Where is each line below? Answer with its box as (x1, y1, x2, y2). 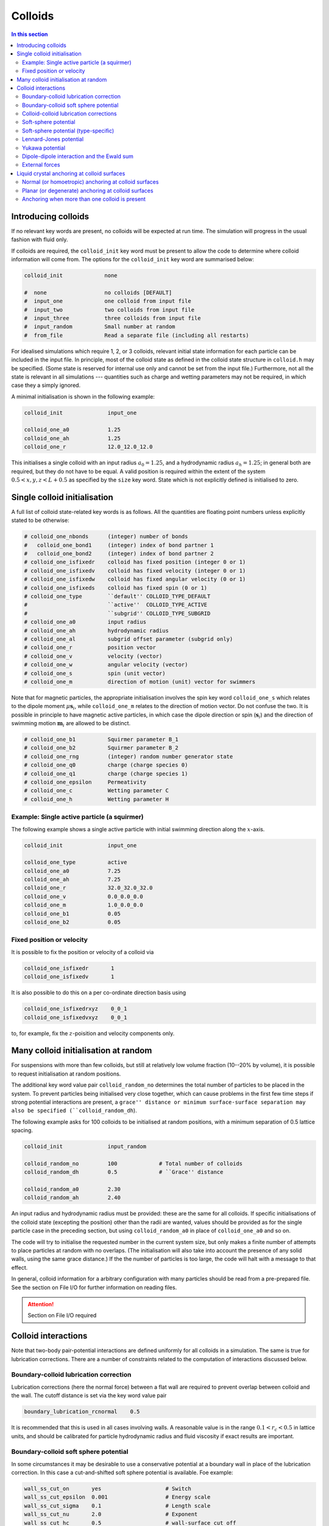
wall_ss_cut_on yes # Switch (24, 1485, 191, 1492)
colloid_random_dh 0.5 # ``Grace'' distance (24, 1169, 224, 1176)
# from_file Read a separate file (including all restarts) (24, 331, 249, 339)
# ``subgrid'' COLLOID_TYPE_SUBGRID (24, 610, 211, 617)
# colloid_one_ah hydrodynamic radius (24, 627, 169, 634)
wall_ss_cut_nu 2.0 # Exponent (24, 1511, 198, 1518)
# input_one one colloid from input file (24, 298, 191, 305)
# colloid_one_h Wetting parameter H (24, 795, 169, 803)
